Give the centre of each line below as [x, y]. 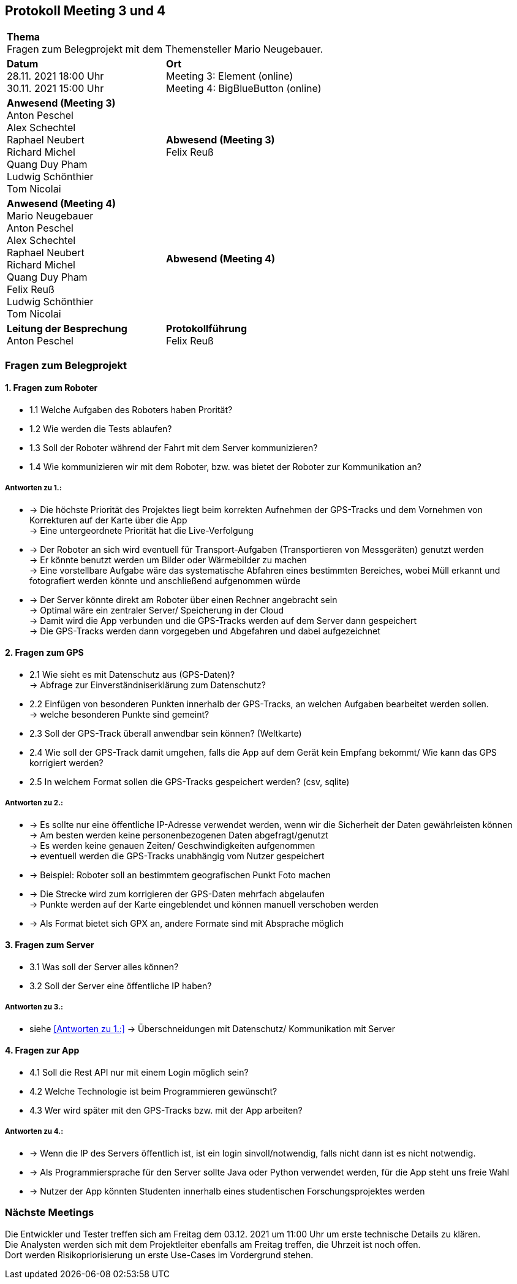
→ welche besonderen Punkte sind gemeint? [119, 715]
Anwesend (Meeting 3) [61, 103]
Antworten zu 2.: [34, 803]
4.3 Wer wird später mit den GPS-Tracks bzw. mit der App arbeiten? [166, 1111]
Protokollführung [207, 329]
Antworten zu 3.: [34, 1007]
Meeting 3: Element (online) [230, 76]
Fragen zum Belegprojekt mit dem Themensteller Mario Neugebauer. [165, 49]
